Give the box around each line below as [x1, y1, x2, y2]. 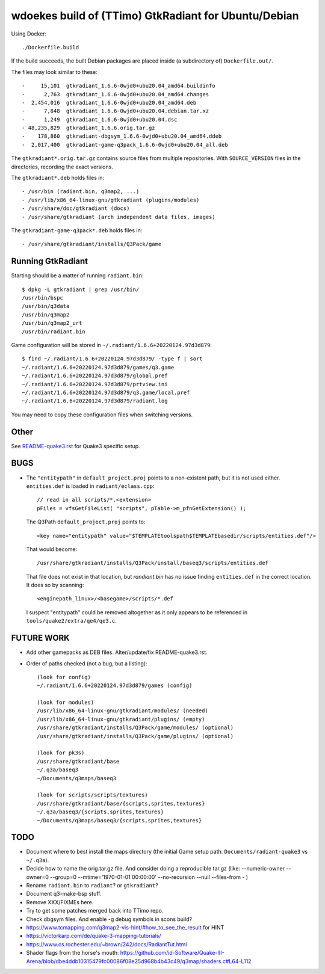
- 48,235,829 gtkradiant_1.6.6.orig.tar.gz [22, 125, 156, 132]
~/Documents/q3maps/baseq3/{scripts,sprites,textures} [37, 817, 202, 824]
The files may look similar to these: [11, 68, 97, 75]
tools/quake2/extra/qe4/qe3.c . [26, 617, 117, 624]
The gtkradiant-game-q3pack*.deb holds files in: [11, 226, 143, 234]
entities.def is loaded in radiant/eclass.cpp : [26, 482, 155, 490]
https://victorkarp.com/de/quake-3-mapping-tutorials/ [26, 932, 161, 940]
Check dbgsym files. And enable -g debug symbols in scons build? [26, 915, 193, 923]
